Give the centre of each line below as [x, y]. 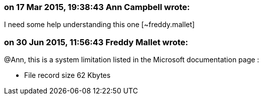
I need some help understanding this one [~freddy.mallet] [100, 25]
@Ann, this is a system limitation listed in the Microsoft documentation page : [132, 60]
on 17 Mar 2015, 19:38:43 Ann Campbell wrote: [97, 7]
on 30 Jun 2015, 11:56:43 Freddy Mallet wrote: [96, 42]
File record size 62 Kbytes [67, 75]
